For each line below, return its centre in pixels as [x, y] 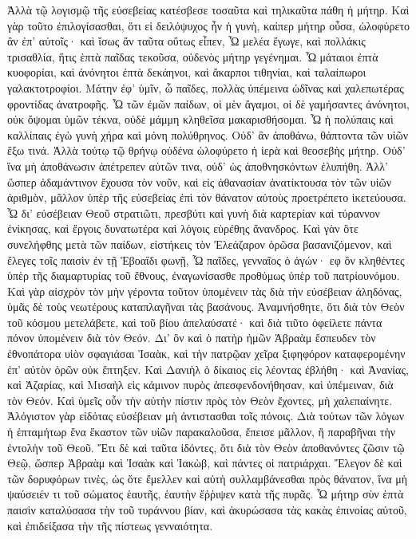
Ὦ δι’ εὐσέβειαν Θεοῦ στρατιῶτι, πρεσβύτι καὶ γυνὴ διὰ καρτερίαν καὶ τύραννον [194, 212]
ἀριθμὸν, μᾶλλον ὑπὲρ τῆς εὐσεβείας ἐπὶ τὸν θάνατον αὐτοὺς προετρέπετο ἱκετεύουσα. [207, 197]
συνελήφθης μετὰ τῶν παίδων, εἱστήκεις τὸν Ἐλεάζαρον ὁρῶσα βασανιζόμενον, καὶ [200, 244]
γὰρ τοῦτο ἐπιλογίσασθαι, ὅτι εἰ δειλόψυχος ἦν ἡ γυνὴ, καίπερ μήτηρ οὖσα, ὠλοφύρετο [209, 25]
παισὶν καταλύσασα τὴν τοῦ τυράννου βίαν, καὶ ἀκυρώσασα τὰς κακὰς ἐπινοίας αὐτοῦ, [207, 509]
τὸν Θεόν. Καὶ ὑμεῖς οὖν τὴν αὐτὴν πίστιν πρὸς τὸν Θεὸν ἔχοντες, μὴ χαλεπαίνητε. [200, 400]
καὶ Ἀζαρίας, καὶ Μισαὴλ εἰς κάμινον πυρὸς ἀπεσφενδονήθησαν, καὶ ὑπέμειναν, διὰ [200, 385]
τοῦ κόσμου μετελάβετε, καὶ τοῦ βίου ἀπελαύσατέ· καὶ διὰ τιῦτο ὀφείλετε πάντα [195, 322]
